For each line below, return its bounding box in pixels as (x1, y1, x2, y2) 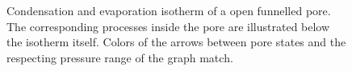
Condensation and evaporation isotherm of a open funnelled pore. (6, 2, 331, 18)
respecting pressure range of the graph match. (6, 49, 233, 65)
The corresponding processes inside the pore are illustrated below (6, 18, 330, 34)
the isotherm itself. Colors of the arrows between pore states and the (6, 34, 346, 50)
